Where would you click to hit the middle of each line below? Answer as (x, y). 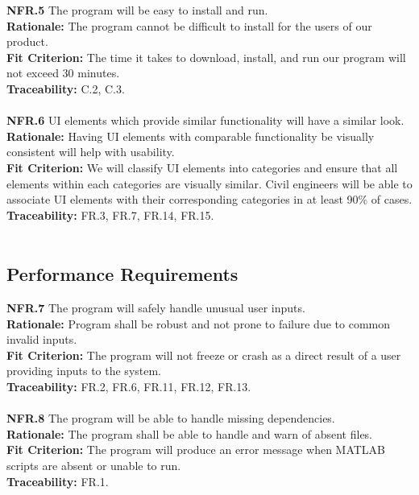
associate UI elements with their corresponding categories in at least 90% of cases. (209, 199)
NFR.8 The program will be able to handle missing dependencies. (171, 418)
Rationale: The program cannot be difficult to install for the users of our (189, 25)
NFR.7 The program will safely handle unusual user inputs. (156, 308)
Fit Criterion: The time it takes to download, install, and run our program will (206, 57)
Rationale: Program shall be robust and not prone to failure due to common (198, 323)
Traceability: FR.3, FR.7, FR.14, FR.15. (110, 214)
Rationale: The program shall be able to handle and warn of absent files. (190, 433)
